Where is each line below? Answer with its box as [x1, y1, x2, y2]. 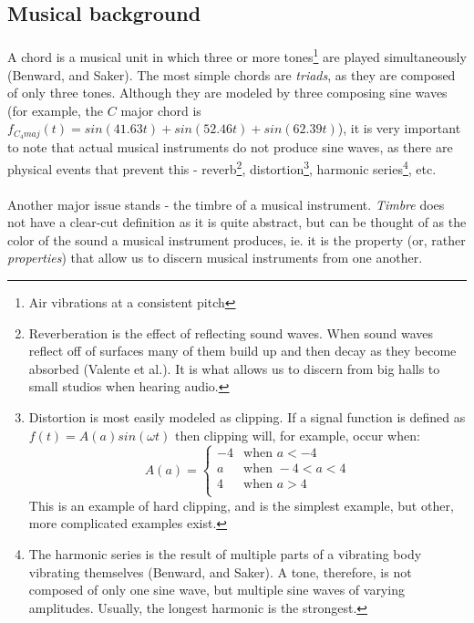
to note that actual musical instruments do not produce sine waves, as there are [7, 138, 453, 157]
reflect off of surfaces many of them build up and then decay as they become [28, 341, 457, 360]
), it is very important [337, 119, 461, 138]
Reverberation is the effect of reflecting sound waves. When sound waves [28, 323, 433, 342]
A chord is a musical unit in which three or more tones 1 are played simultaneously [7, 45, 467, 67]
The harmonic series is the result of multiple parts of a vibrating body [28, 545, 422, 564]
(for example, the [7, 100, 104, 119]
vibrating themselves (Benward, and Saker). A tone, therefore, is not [28, 562, 412, 581]
